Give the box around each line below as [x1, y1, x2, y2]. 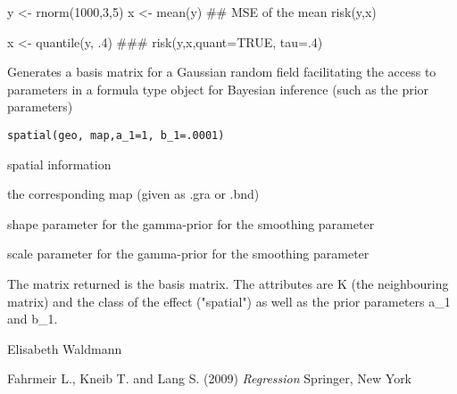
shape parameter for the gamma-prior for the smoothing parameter [7, 214, 375, 233]
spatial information [7, 154, 112, 173]
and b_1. [7, 309, 58, 328]
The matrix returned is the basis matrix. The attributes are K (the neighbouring [7, 275, 449, 292]
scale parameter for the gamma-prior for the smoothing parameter [7, 244, 370, 263]
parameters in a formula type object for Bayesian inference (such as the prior [7, 79, 429, 98]
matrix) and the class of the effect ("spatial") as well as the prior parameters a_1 [7, 291, 451, 310]
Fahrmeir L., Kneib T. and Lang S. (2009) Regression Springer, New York [7, 369, 412, 388]
